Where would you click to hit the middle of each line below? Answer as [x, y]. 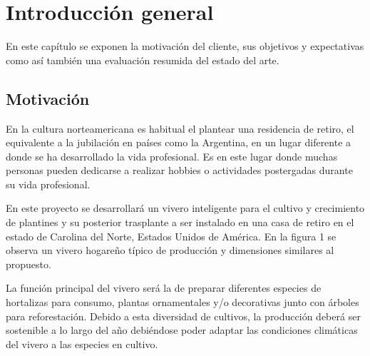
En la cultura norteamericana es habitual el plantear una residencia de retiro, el [180, 128]
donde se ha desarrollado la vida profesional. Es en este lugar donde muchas [172, 156]
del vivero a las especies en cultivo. [82, 344]
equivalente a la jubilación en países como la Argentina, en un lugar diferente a [179, 142]
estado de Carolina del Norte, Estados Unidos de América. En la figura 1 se [171, 236]
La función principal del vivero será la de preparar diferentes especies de [164, 288]
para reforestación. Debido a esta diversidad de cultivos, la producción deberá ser [183, 316]
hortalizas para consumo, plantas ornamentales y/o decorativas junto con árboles [183, 302]
